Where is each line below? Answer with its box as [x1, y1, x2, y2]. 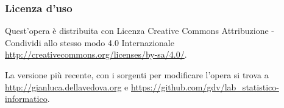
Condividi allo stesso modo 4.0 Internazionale [5, 36, 174, 49]
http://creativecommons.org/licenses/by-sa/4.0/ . [5, 48, 187, 61]
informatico [5, 92, 48, 105]
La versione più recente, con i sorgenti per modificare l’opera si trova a [5, 69, 269, 81]
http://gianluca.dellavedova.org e [5, 80, 129, 93]
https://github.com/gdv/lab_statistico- [130, 80, 279, 93]
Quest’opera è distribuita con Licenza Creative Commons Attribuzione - [5, 24, 274, 37]
